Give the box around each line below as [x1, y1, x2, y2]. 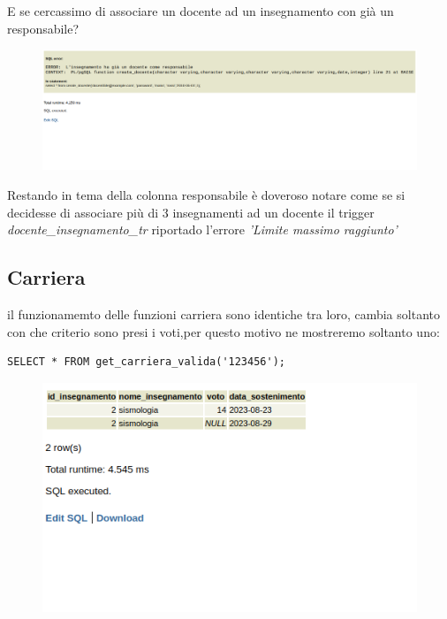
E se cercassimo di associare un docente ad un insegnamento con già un [7, 2, 394, 19]
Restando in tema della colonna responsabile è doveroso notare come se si [7, 186, 405, 203]
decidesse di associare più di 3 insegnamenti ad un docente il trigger [7, 203, 375, 221]
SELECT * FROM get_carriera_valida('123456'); [7, 355, 285, 369]
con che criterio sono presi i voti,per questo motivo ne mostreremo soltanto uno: [7, 322, 440, 340]
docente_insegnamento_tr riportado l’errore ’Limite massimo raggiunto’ [7, 220, 398, 239]
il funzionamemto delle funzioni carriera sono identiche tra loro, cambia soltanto [7, 304, 440, 323]
